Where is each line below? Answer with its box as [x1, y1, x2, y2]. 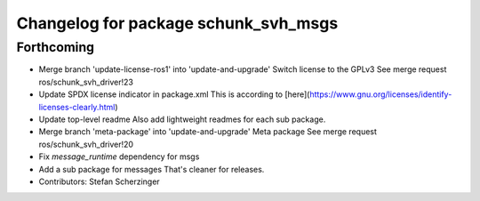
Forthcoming [16, 39, 95, 55]
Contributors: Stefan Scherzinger [38, 176, 160, 187]
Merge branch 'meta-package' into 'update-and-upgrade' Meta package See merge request [38, 126, 378, 137]
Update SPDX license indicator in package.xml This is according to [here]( [38, 89, 310, 100]
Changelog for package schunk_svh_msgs [16, 13, 339, 33]
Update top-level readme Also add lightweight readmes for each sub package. [38, 114, 326, 125]
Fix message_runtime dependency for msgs [38, 151, 200, 162]
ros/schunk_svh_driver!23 [38, 76, 133, 87]
